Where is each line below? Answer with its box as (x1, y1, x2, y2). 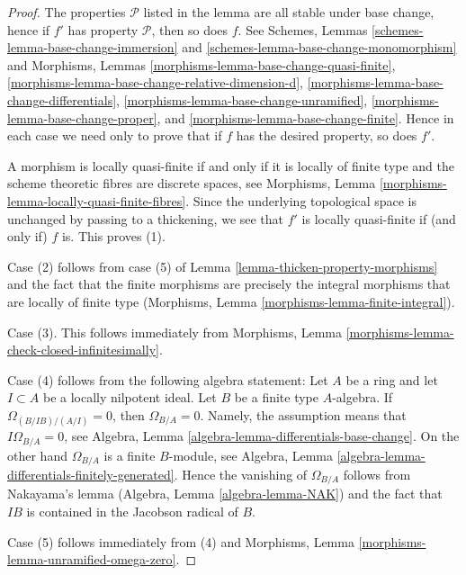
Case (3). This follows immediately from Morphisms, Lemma (7, 322, 343, 341)
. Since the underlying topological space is (185, 191, 417, 210)
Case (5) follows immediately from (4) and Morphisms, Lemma (7, 532, 354, 551)
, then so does (151, 20, 229, 39)
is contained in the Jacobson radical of (26, 502, 238, 521)
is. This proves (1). (61, 227, 166, 246)
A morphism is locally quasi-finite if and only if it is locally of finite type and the (7, 156, 454, 175)
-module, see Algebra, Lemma (168, 445, 334, 464)
